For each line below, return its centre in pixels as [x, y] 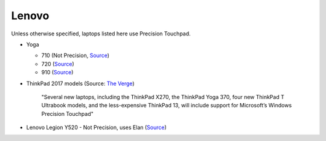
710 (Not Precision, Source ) [75, 55]
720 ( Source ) [58, 64]
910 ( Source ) [57, 73]
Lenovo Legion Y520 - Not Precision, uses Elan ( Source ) [97, 127]
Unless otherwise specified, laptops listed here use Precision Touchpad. [101, 34]
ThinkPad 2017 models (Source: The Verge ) [81, 83]
